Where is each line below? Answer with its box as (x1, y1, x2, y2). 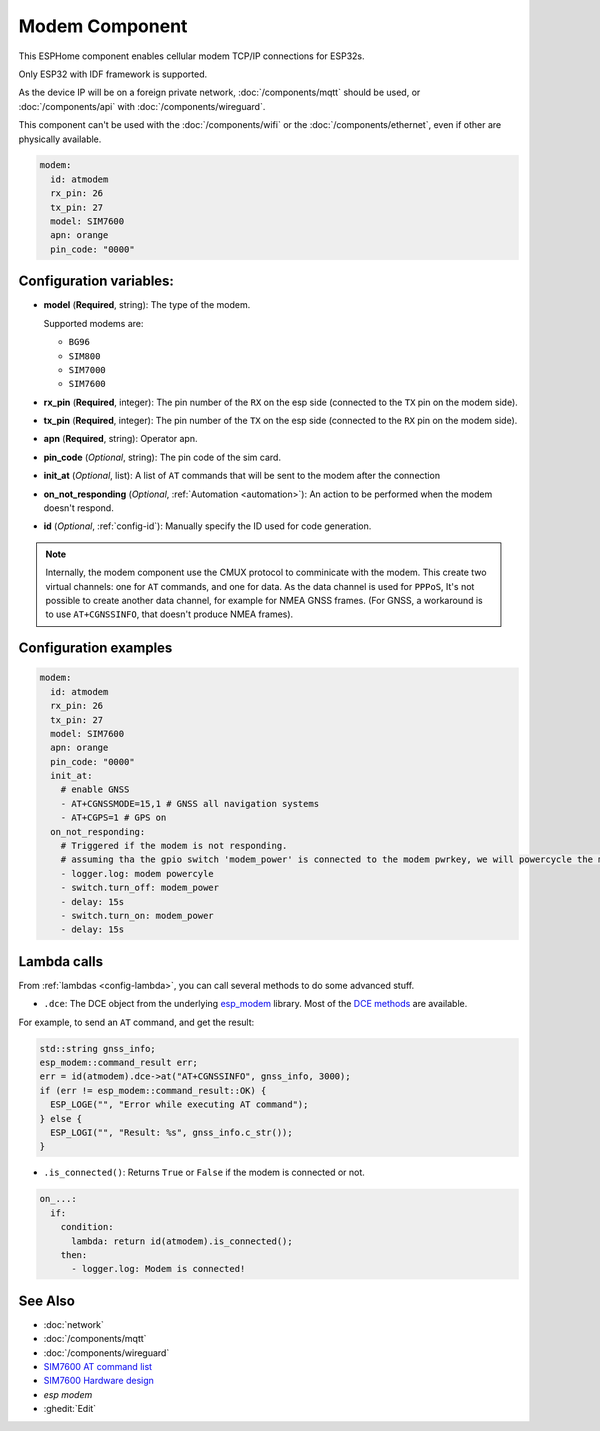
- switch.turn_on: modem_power (60, 910, 214, 921)
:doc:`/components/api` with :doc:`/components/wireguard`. (18, 100, 266, 112)
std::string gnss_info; (39, 1043, 157, 1054)
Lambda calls (18, 953, 104, 970)
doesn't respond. (43, 502, 114, 514)
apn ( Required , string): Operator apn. (43, 433, 198, 445)
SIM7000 (68, 364, 107, 375)
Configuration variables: (18, 273, 175, 290)
